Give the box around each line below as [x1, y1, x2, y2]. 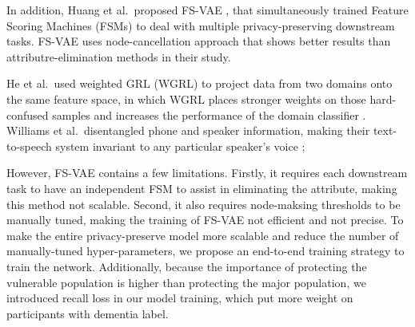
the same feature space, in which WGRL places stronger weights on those [6, 90, 366, 107]
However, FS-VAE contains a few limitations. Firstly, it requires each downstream [6, 164, 408, 181]
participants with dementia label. [6, 305, 169, 321]
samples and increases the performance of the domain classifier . [52, 106, 366, 123]
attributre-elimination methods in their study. [6, 48, 231, 65]
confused [6, 106, 49, 123]
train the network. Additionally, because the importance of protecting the [6, 258, 367, 274]
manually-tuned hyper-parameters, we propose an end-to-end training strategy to [6, 242, 405, 259]
